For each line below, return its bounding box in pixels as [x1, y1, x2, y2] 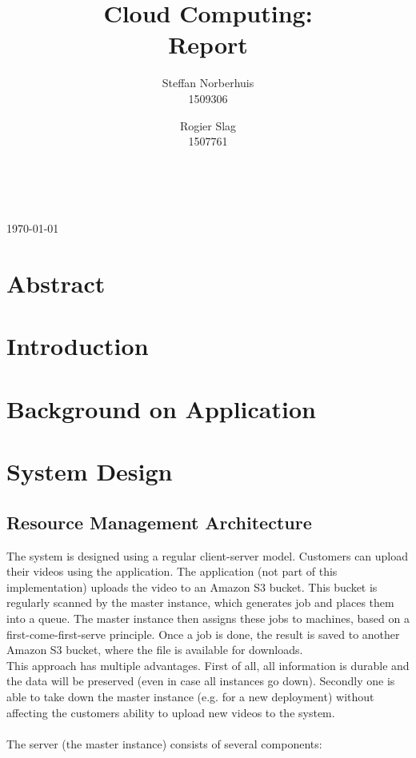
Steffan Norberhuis [162, 74, 254, 91]
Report [168, 28, 248, 61]
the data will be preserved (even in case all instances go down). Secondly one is [6, 672, 395, 689]
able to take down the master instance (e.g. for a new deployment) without [6, 688, 374, 704]
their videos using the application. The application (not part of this [6, 563, 338, 580]
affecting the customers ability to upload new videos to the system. [6, 704, 335, 720]
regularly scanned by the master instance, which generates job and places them [6, 594, 394, 611]
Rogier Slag [179, 117, 237, 134]
